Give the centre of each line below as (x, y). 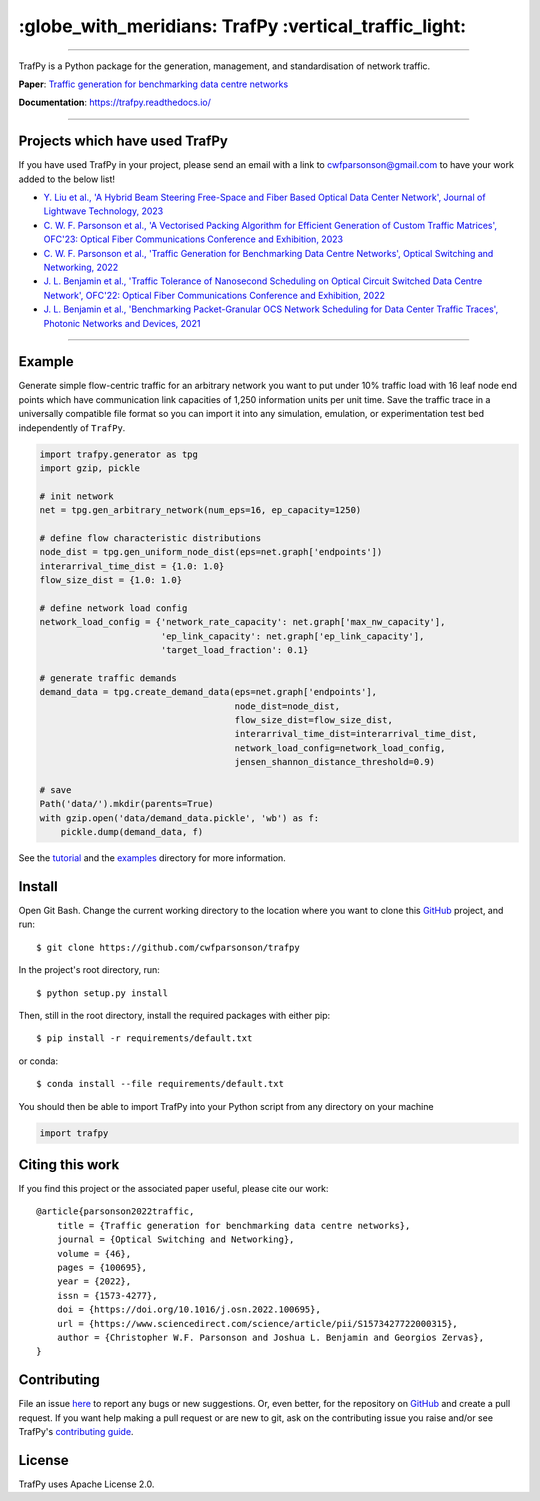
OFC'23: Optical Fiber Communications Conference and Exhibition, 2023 (193, 239)
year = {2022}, (94, 1281)
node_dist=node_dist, (287, 706)
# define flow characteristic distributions (150, 538)
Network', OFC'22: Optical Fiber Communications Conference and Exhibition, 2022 (214, 295)
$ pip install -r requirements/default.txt (144, 1038)
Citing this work (69, 1164)
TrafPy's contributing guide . (76, 1432)
